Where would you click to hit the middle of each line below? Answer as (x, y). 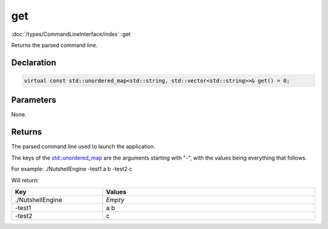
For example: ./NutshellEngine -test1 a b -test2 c (72, 169)
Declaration (34, 62)
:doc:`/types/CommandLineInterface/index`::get (71, 34)
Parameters (34, 100)
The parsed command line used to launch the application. (83, 147)
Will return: (25, 180)
